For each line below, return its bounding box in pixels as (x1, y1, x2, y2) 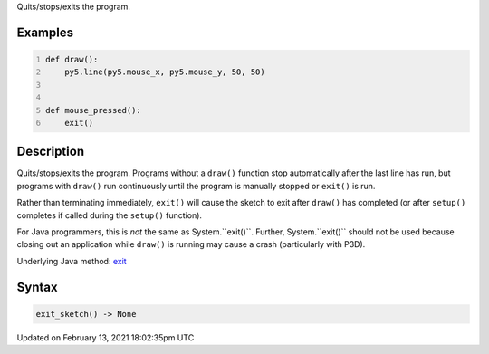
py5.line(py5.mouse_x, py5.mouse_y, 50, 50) (64, 67, 266, 77)
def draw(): (45, 54, 99, 64)
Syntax (16, 279, 58, 294)
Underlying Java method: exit (16, 255, 127, 266)
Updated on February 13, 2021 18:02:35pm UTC (16, 331, 195, 343)
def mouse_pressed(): (45, 105, 142, 115)
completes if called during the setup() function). (16, 209, 203, 221)
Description (16, 144, 85, 159)
